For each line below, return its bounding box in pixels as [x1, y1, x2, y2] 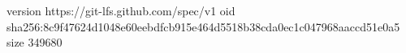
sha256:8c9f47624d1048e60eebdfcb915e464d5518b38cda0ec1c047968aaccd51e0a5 [6, 18, 400, 35]
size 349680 [6, 34, 63, 51]
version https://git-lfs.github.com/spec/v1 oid [6, 2, 235, 18]
